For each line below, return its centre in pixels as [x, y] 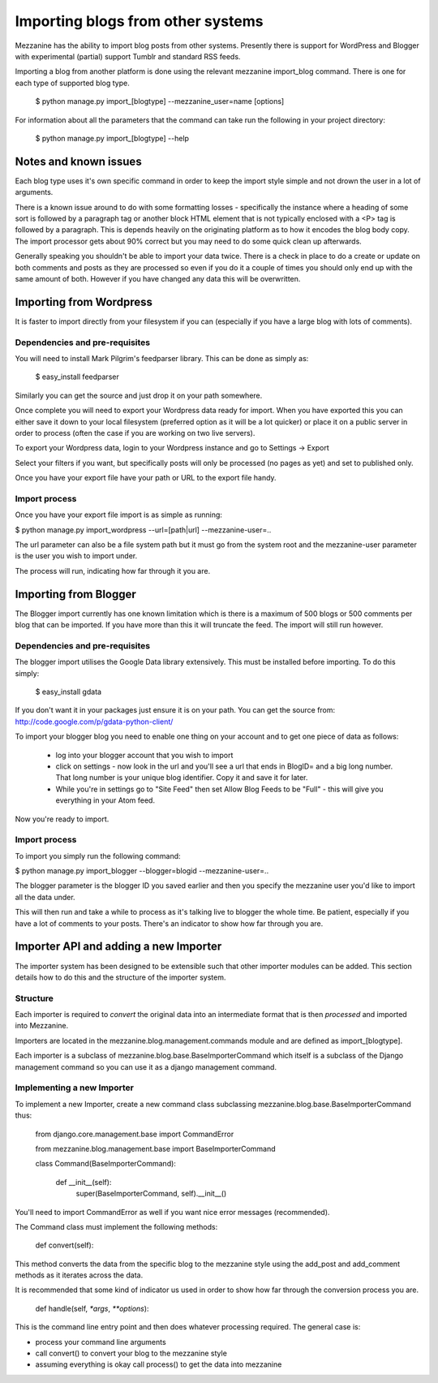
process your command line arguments [101, 1342]
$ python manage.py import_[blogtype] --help [112, 138]
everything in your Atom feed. [105, 800]
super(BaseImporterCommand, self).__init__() [151, 1194]
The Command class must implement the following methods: [116, 1226]
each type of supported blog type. [72, 83]
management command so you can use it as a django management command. [146, 1066]
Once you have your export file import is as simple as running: [119, 515]
